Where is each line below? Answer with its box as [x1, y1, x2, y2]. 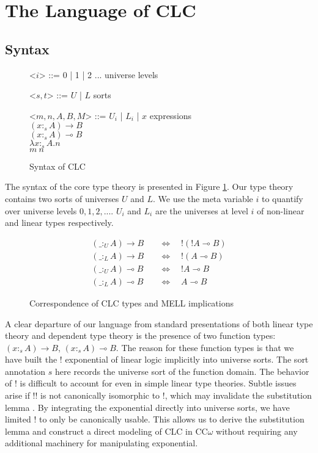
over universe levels [5, 204, 77, 217]
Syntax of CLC [29, 159, 86, 172]
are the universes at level [155, 204, 248, 217]
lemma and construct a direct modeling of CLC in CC [5, 424, 208, 437]
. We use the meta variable [153, 192, 253, 205]
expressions [149, 109, 192, 121]
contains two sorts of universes [5, 192, 119, 205]
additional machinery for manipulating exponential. [5, 437, 198, 449]
